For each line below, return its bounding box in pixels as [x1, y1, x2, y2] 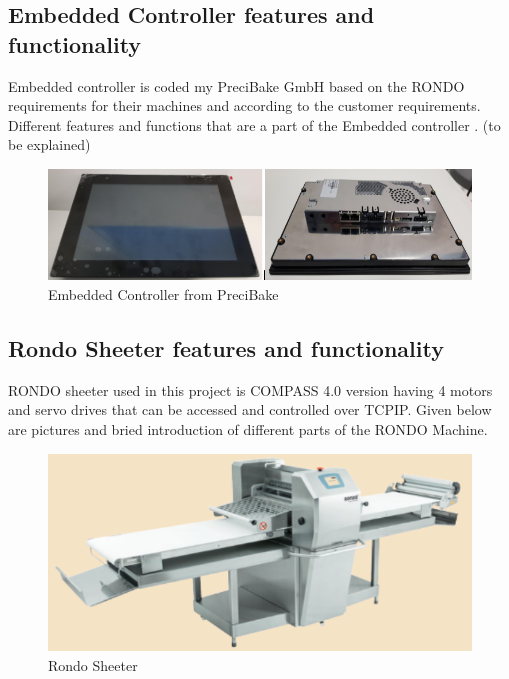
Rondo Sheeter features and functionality [8, 333, 444, 363]
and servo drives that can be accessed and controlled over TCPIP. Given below [8, 399, 492, 420]
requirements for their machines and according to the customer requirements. [8, 95, 481, 116]
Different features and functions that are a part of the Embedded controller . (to [8, 114, 501, 135]
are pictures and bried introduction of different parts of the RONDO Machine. [8, 419, 488, 439]
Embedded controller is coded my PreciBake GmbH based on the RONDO [8, 75, 465, 96]
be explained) [8, 134, 91, 155]
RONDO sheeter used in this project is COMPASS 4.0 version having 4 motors [8, 379, 493, 400]
